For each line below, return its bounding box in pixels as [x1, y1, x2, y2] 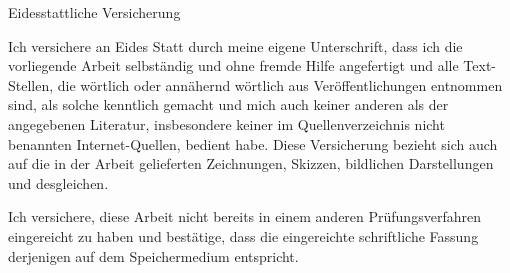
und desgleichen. [8, 172, 109, 193]
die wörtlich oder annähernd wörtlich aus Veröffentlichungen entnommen [57, 74, 503, 95]
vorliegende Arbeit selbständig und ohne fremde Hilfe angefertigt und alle [8, 55, 459, 76]
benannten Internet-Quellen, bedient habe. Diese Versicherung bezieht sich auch [8, 133, 498, 154]
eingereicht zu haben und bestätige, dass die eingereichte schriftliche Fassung [8, 225, 479, 246]
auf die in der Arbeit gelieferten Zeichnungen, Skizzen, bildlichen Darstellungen [8, 153, 494, 174]
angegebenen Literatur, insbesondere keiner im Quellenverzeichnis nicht [8, 113, 445, 134]
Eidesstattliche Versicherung [8, 2, 181, 22]
